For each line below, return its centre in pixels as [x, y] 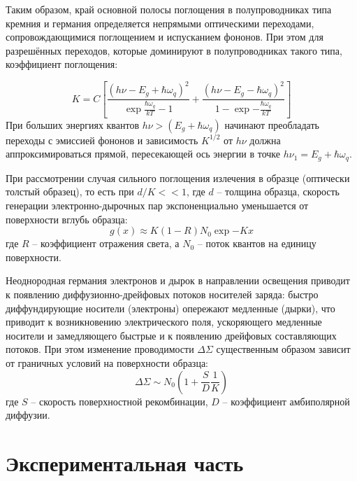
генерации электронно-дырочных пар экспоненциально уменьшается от [157, 205]
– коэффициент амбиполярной [286, 401]
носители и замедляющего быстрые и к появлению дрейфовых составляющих [171, 335]
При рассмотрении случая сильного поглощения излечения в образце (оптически [178, 177]
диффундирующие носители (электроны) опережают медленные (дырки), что [170, 308]
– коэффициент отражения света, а [106, 243]
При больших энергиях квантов [73, 124]
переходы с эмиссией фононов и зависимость [102, 140]
